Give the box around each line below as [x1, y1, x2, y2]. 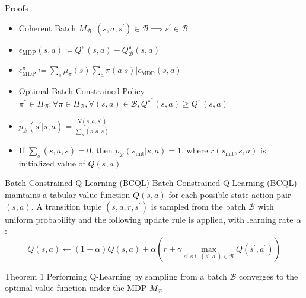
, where [181, 144, 208, 156]
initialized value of [18, 156, 85, 169]
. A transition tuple [31, 200, 102, 212]
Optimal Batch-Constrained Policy [18, 85, 145, 97]
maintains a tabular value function [5, 188, 130, 201]
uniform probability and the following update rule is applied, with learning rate [5, 213, 294, 225]
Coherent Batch [18, 21, 76, 34]
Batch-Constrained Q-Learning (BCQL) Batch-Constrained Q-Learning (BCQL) [5, 177, 297, 189]
